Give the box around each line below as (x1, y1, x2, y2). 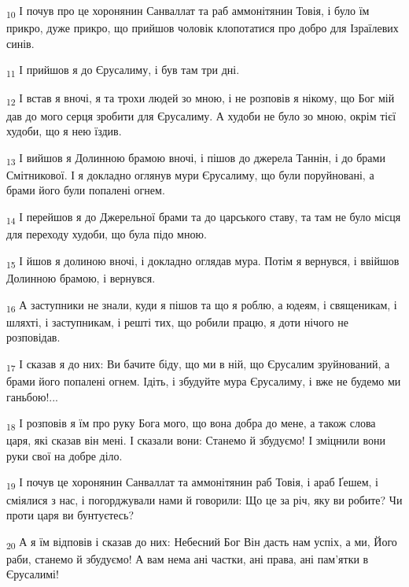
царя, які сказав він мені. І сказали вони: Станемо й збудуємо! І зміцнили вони (6, 432, 385, 449)
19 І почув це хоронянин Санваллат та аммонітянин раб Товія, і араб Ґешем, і (6, 474, 378, 493)
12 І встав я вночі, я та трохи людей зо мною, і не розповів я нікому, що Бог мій (6, 90, 395, 109)
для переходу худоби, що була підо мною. (6, 226, 207, 242)
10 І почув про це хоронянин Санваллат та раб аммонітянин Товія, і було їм (6, 2, 370, 20)
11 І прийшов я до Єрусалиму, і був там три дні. (6, 61, 240, 80)
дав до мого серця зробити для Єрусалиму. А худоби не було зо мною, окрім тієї (6, 107, 396, 124)
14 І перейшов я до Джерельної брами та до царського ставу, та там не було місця (6, 209, 401, 227)
